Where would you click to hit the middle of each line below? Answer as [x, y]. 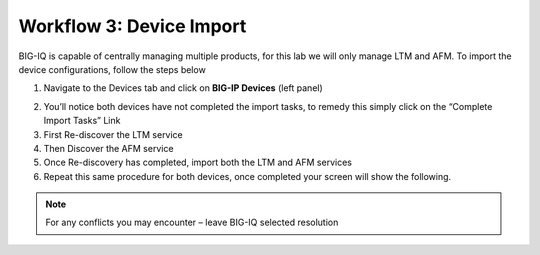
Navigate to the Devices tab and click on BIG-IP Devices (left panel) [183, 88]
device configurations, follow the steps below [112, 69]
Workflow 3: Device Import [132, 26]
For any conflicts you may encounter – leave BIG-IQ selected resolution [192, 222]
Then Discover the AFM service [108, 148]
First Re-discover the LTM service [113, 134]
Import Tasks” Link [82, 121]
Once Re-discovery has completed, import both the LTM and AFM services [197, 162]
